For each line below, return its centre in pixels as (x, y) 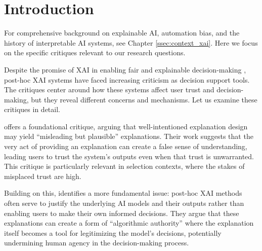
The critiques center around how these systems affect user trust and (109, 89)
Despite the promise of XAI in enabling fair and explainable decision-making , (125, 69)
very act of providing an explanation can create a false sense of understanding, (126, 146)
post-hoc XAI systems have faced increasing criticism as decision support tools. (127, 79)
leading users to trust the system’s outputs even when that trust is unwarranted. (129, 156)
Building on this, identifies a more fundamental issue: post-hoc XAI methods (123, 193)
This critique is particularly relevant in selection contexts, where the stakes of (124, 166)
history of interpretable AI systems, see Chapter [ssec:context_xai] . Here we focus (131, 42)
